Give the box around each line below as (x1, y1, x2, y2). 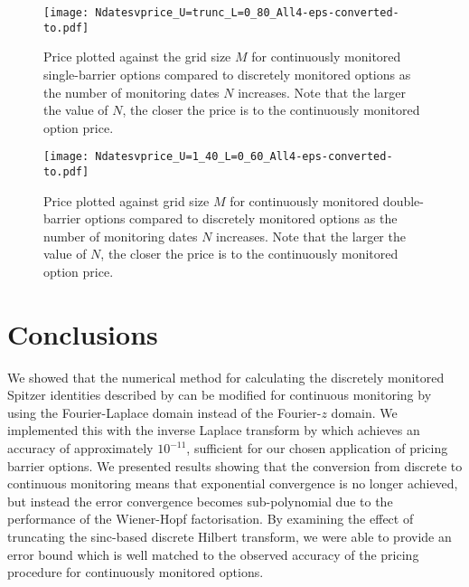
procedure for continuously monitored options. (7, 563, 264, 582)
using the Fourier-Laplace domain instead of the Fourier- (7, 402, 322, 421)
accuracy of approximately (7, 439, 154, 458)
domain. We (331, 402, 398, 421)
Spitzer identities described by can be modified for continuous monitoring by (7, 385, 432, 404)
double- (382, 191, 424, 210)
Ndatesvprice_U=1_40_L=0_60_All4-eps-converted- (95, 150, 393, 164)
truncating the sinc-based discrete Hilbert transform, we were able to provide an (7, 527, 452, 546)
